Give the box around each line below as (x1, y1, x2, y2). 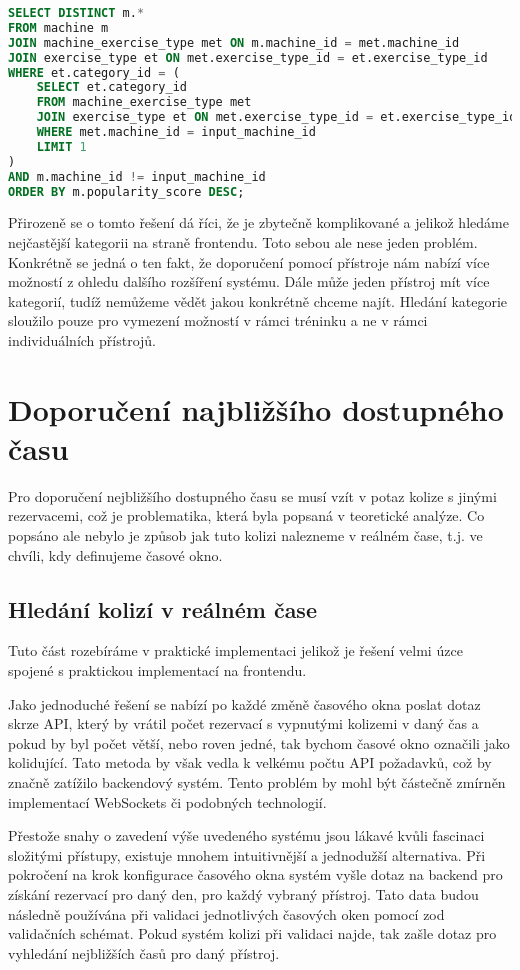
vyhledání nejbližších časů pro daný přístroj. (8, 942, 280, 963)
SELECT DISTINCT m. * (8, 6, 145, 20)
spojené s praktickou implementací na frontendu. (8, 660, 307, 681)
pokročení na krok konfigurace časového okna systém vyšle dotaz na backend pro (8, 864, 503, 885)
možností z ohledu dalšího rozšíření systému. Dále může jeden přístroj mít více (8, 271, 490, 292)
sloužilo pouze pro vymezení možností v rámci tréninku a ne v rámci (8, 310, 428, 331)
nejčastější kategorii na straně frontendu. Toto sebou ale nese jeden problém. (8, 231, 478, 252)
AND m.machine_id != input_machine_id (8, 169, 266, 184)
